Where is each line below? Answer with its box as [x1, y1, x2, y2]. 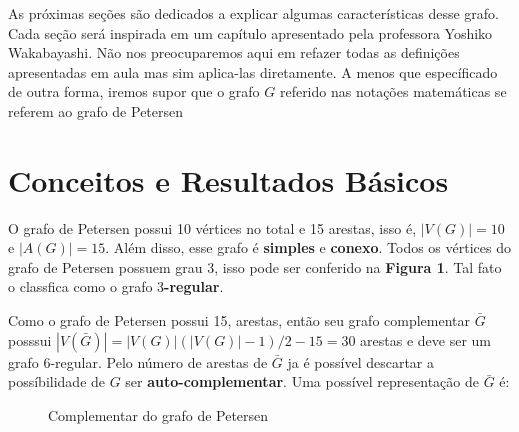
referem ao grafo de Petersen [8, 100, 184, 121]
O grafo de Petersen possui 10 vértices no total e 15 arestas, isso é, [8, 217, 417, 238]
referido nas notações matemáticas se [279, 81, 507, 102]
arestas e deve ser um [360, 329, 491, 350]
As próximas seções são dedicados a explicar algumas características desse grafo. [8, 3, 499, 23]
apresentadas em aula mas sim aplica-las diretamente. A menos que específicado [8, 61, 498, 82]
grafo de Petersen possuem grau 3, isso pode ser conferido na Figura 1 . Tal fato [8, 256, 502, 277]
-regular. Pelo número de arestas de [50, 351, 268, 372]
